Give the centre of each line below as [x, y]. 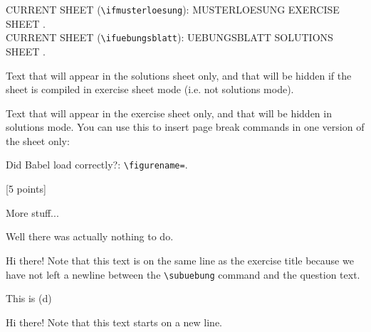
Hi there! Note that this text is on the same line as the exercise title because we [180, 260]
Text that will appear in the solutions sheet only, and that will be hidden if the [179, 75]
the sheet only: [38, 140]
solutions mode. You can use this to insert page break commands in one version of [185, 127]
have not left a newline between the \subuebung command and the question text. [183, 274]
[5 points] [26, 189]
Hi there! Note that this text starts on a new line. [114, 322]
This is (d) [29, 298]
